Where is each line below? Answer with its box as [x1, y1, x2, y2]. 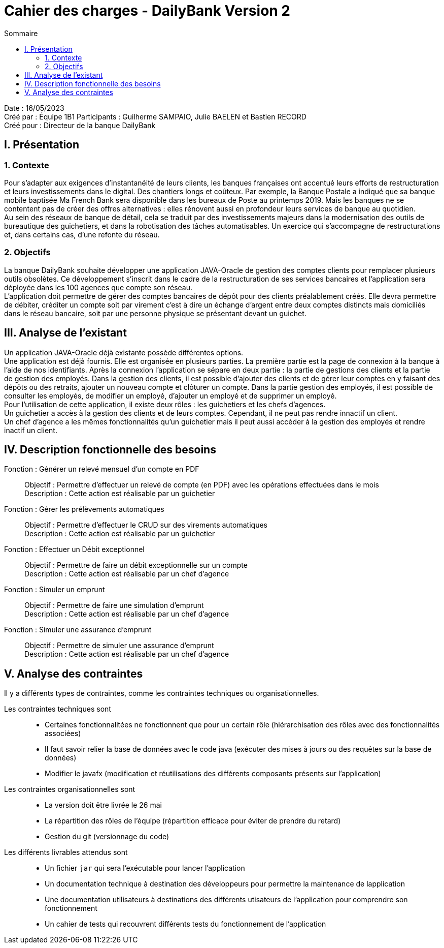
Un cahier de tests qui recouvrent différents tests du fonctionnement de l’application [45, 920, 326, 929]
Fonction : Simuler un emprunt [4, 585, 105, 594]
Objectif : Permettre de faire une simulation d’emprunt [24, 601, 204, 610]
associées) [45, 729, 81, 738]
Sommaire [4, 28, 38, 38]
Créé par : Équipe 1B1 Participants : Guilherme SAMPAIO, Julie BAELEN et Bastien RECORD [4, 112, 306, 121]
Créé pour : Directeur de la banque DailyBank [4, 120, 156, 130]
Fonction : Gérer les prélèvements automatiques [4, 505, 164, 514]
